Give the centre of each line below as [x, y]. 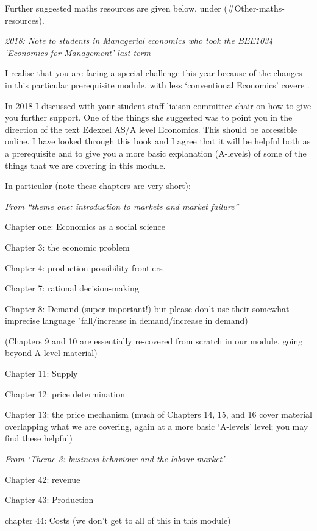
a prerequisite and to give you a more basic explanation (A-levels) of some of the [156, 153]
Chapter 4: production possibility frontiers [84, 267]
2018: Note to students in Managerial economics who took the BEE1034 [139, 41]
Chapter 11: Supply [41, 373]
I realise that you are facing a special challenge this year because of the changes [154, 73]
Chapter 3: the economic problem [67, 247]
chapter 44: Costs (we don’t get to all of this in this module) [118, 520]
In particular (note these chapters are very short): [98, 186]
